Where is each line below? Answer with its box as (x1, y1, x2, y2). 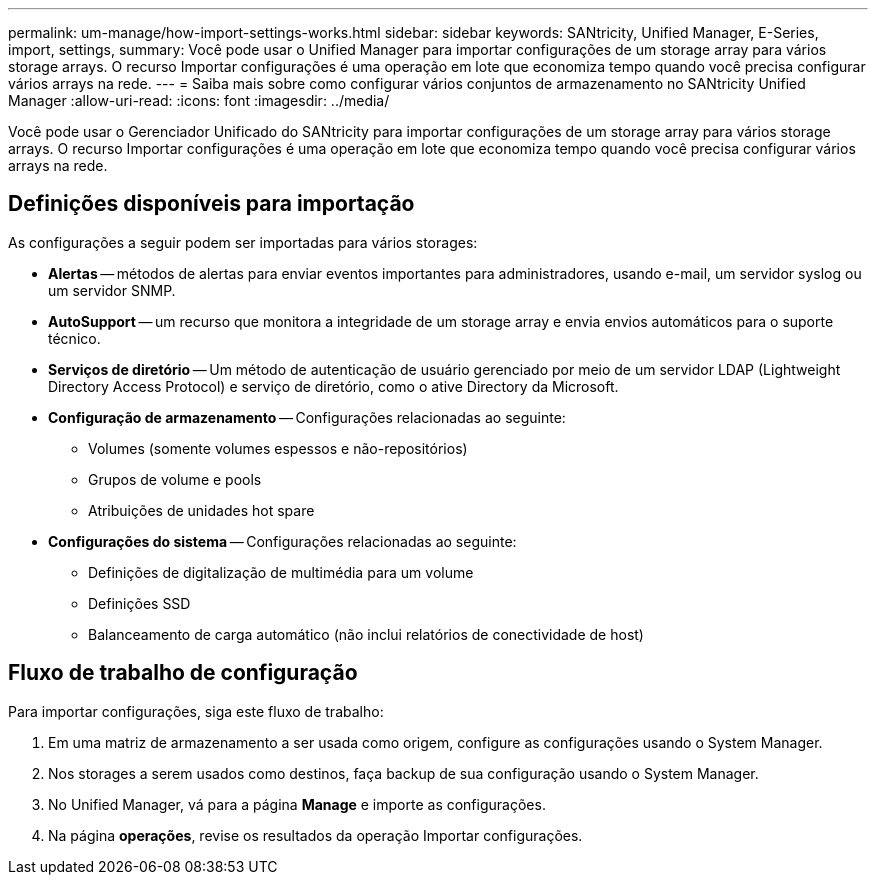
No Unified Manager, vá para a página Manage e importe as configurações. (48, 795, 546, 813)
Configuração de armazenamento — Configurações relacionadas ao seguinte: (48, 408, 566, 426)
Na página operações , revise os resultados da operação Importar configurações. (48, 826, 583, 844)
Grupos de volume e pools (88, 470, 262, 488)
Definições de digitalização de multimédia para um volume (88, 563, 474, 581)
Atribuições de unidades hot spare (88, 501, 315, 519)
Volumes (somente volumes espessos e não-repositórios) (88, 439, 468, 457)
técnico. (48, 329, 101, 347)
